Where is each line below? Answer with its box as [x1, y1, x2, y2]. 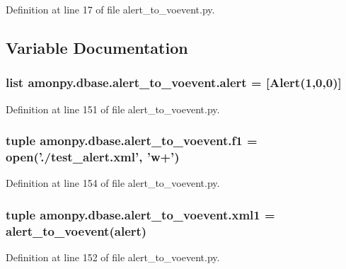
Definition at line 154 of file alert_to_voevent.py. [6, 176, 220, 190]
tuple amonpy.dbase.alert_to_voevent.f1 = [6, 132, 258, 149]
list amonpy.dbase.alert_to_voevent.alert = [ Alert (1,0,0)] [6, 74, 342, 91]
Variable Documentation [6, 36, 188, 58]
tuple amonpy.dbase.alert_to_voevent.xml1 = [6, 205, 275, 223]
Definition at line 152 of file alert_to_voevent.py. [6, 250, 220, 265]
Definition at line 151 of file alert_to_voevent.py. [6, 101, 220, 116]
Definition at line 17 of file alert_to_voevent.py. [6, 2, 215, 16]
